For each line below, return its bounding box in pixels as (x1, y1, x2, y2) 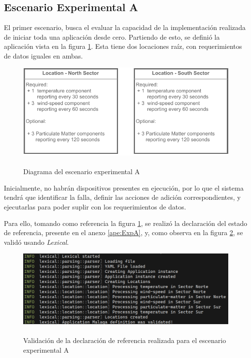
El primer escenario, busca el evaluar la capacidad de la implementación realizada (4, 22, 246, 32)
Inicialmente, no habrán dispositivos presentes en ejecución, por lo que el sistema (4, 182, 244, 193)
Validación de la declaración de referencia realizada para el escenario (23, 335, 226, 345)
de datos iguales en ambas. (4, 50, 83, 60)
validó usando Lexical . (4, 237, 69, 247)
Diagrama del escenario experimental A (23, 166, 140, 177)
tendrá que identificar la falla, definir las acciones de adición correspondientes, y (4, 192, 241, 202)
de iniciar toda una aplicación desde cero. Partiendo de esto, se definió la (4, 31, 220, 42)
